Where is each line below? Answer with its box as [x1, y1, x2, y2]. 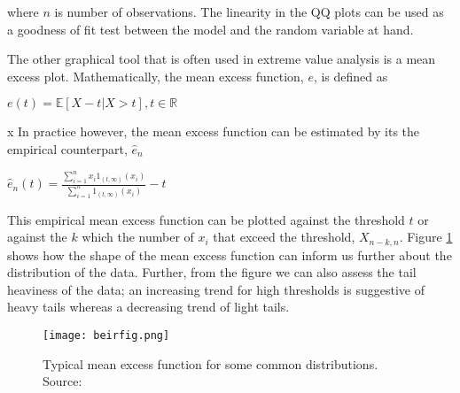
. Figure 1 [399, 227, 453, 246]
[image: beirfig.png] [43, 329, 170, 343]
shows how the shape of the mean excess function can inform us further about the [7, 245, 452, 264]
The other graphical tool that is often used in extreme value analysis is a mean [7, 50, 436, 68]
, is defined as [313, 66, 388, 85]
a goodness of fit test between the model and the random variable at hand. [7, 19, 414, 38]
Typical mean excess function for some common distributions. [43, 354, 378, 373]
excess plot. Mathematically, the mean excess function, [7, 66, 304, 85]
